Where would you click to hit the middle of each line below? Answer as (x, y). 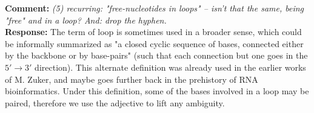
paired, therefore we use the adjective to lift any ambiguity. (115, 102)
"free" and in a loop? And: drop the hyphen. (86, 20)
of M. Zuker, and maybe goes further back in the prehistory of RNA (132, 79)
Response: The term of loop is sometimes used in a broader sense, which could (153, 32)
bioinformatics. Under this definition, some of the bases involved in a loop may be (157, 91)
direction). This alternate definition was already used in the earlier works (170, 67)
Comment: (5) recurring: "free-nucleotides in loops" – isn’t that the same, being (155, 8)
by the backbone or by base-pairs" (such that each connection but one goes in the (156, 55)
